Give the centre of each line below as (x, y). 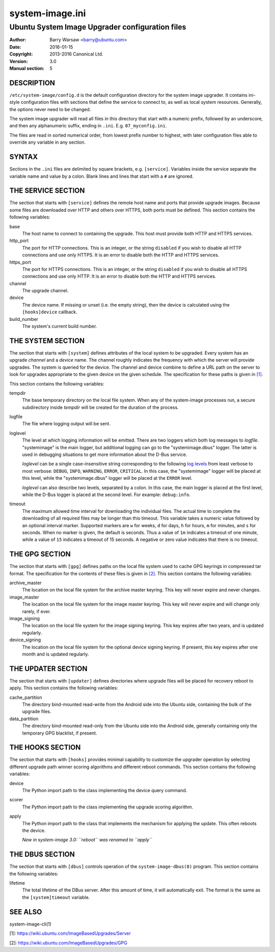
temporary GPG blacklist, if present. (60, 733)
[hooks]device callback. (50, 312)
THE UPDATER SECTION (48, 669)
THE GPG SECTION (40, 554)
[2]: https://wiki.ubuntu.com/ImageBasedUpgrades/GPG (68, 943)
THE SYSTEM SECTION (47, 341)
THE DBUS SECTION (42, 854)
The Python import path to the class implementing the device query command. (105, 791)
